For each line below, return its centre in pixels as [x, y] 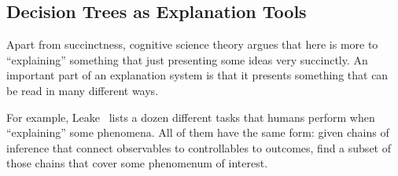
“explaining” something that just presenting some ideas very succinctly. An [187, 59]
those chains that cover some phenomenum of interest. [137, 163]
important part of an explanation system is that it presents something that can [197, 75]
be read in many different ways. [83, 90]
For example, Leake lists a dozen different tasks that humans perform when [191, 117]
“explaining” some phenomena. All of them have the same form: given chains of [198, 132]
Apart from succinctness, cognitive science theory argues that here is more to [192, 44]
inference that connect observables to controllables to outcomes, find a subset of [199, 147]
